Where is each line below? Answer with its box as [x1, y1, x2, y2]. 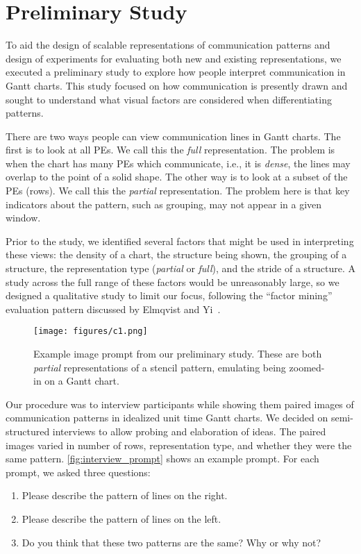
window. [6, 210, 41, 225]
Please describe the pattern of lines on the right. [22, 488, 228, 503]
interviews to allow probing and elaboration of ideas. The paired [52, 424, 326, 439]
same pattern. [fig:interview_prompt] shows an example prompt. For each [6, 451, 319, 466]
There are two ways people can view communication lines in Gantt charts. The [6, 128, 341, 143]
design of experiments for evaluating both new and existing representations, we [6, 51, 342, 65]
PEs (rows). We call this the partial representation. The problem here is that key [6, 183, 350, 198]
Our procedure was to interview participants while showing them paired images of [6, 396, 354, 411]
